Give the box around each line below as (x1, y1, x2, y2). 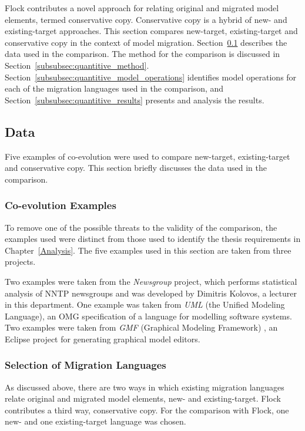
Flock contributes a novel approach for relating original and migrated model (5, 2, 279, 14)
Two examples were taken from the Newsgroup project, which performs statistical (5, 275, 297, 287)
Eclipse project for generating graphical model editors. (5, 332, 200, 345)
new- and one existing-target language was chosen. (5, 415, 186, 427)
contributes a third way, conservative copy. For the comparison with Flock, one (5, 403, 289, 416)
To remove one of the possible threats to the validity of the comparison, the (5, 221, 277, 233)
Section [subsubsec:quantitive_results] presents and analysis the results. (5, 93, 264, 106)
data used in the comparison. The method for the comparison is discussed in (5, 48, 280, 60)
